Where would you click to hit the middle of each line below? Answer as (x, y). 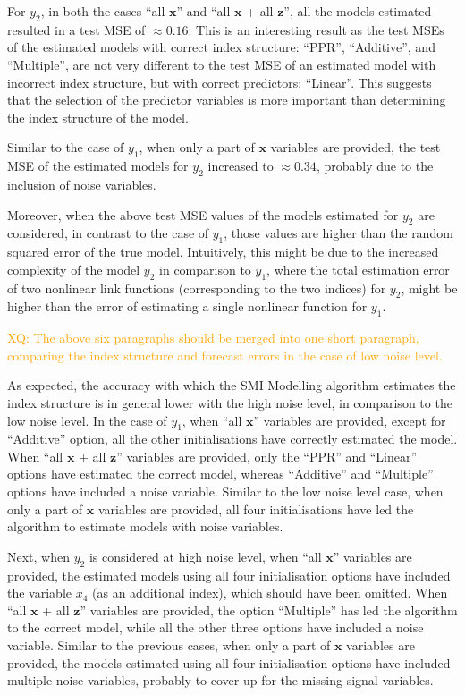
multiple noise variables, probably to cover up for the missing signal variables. (220, 680)
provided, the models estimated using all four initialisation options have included (229, 662)
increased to (241, 166)
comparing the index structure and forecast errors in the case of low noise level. (225, 355)
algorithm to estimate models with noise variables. (145, 526)
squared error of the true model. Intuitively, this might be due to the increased (223, 252)
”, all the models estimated (358, 11)
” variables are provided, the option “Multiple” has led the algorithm (269, 610)
